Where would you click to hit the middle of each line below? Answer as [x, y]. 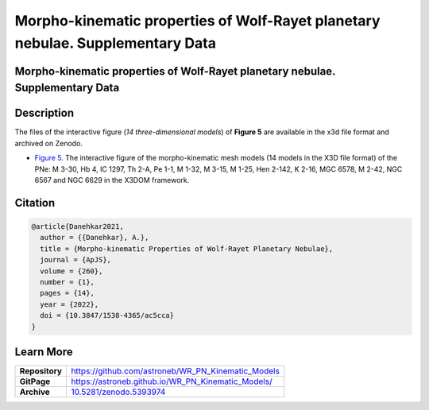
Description [44, 113]
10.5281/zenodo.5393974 [118, 392]
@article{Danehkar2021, [78, 227]
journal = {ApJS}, [75, 260]
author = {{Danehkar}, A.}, [95, 238]
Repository [41, 371]
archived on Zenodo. [49, 143]
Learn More [44, 352]
